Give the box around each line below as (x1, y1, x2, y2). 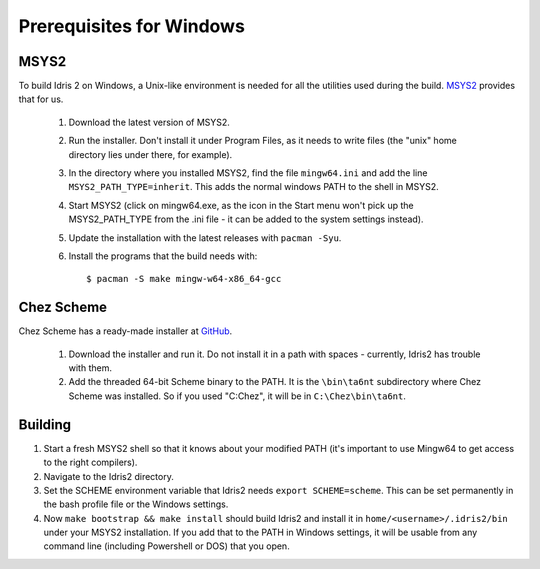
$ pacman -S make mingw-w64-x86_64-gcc (86, 273, 282, 285)
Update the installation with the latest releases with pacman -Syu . (68, 231, 342, 244)
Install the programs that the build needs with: (68, 250, 258, 262)
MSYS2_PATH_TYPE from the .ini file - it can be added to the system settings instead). (68, 213, 424, 225)
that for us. (18, 93, 64, 105)
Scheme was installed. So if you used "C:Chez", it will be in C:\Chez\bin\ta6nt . (68, 390, 407, 402)
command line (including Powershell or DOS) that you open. (43, 540, 290, 552)
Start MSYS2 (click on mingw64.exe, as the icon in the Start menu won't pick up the (68, 199, 414, 211)
